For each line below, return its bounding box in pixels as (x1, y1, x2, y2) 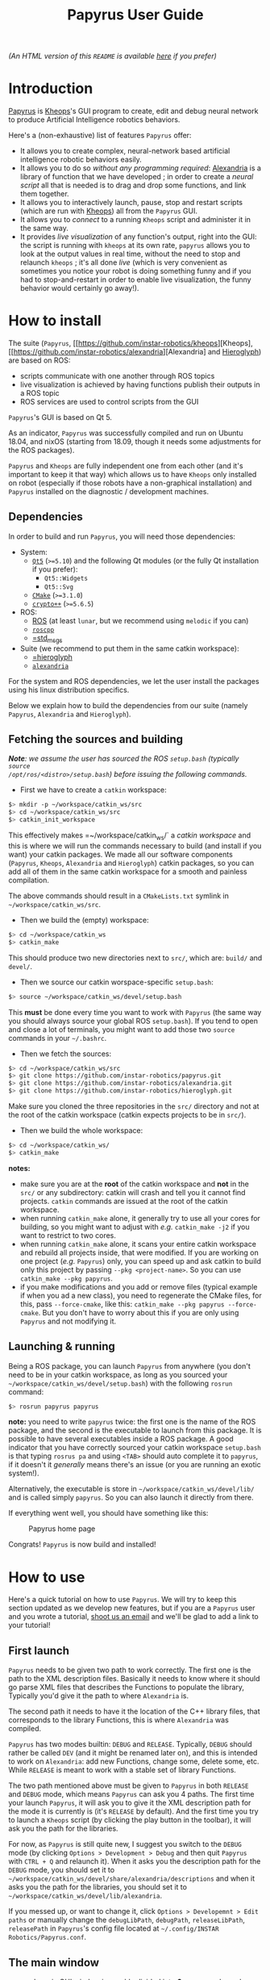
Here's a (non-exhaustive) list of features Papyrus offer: (8, 131, 192, 141)
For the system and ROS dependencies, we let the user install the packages (8, 676, 260, 686)
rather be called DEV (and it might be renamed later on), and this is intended (8, 1748, 258, 1758)
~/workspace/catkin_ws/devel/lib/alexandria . (8, 1891, 163, 1901)
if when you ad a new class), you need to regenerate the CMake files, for (19, 1290, 262, 1300)
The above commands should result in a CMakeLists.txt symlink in (8, 891, 230, 900)
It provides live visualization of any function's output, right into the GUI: (19, 232, 257, 241)
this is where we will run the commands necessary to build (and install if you (8, 841, 262, 850)
